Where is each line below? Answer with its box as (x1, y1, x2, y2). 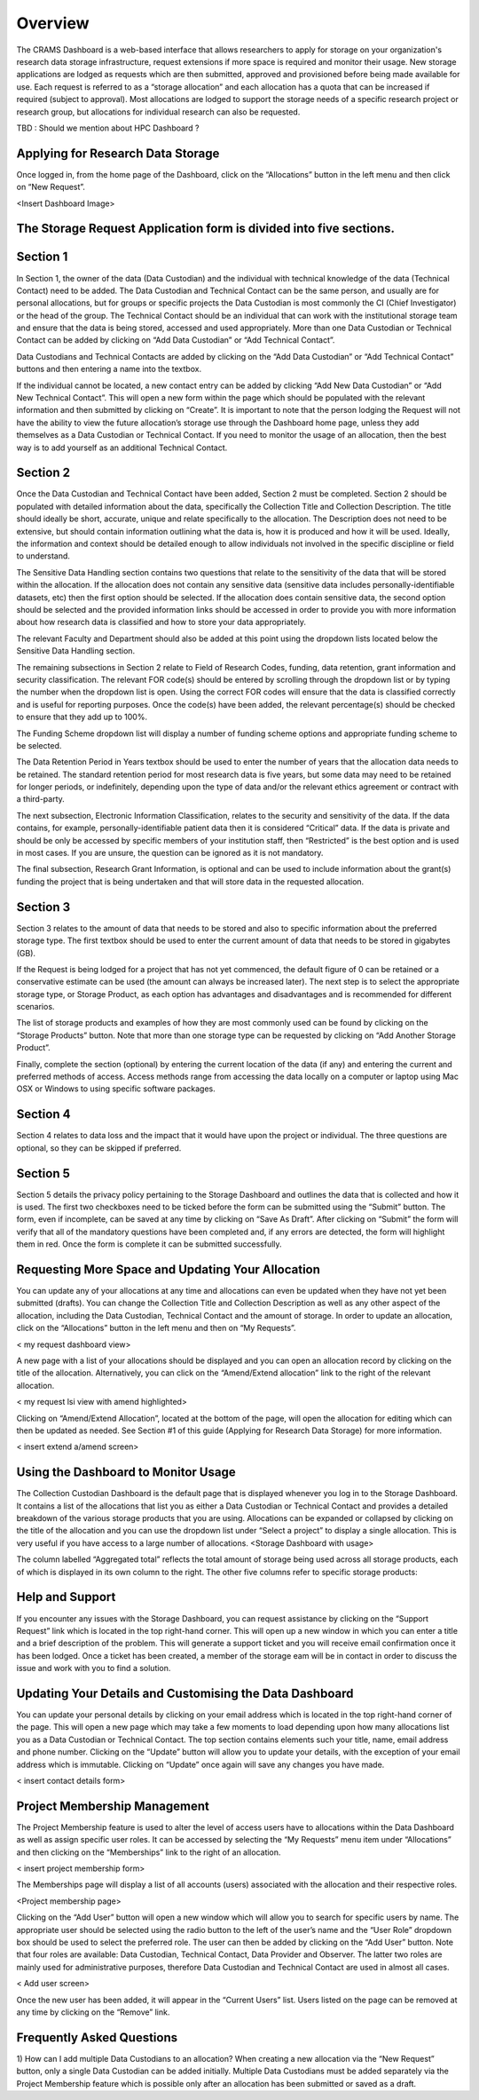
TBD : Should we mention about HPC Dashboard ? (16, 123, 200, 133)
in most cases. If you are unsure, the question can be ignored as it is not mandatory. (16, 848, 324, 859)
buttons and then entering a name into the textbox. (16, 364, 202, 375)
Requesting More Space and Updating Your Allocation (16, 1262, 321, 1277)
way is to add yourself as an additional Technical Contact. (16, 442, 228, 453)
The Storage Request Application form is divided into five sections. (16, 221, 395, 236)
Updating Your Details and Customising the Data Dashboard (16, 1685, 354, 1700)
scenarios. (16, 1002, 55, 1012)
